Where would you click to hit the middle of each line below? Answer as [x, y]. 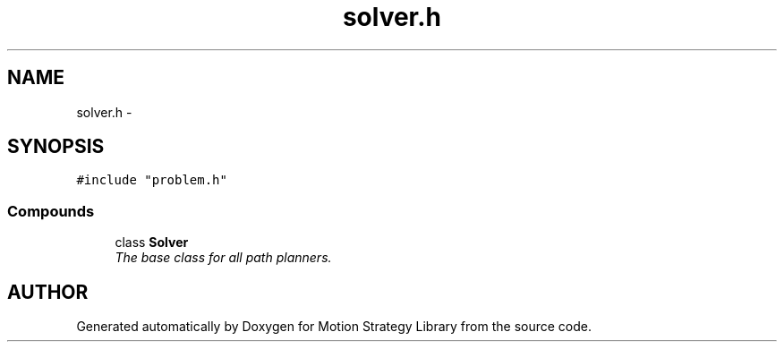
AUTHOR [48, 292]
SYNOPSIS [56, 147]
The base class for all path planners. [223, 258]
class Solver [152, 243]
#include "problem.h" [152, 180]
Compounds [51, 211]
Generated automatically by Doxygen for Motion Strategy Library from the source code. [334, 327]
